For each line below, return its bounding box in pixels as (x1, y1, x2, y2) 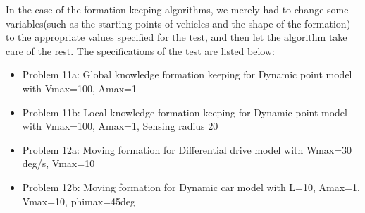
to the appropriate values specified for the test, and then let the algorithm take (6, 30, 347, 44)
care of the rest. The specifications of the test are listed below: (6, 43, 275, 58)
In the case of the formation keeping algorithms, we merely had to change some (6, 2, 349, 16)
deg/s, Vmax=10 (22, 156, 95, 171)
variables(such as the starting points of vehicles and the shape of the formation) (6, 16, 351, 30)
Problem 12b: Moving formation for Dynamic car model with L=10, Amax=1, (22, 179, 360, 194)
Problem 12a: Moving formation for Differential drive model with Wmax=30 (22, 142, 352, 157)
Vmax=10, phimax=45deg (22, 193, 136, 208)
